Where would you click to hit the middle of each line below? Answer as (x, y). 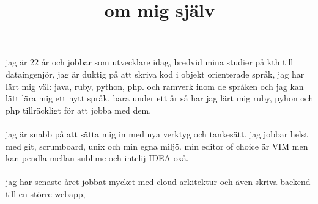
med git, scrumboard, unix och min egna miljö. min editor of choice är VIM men (157, 146)
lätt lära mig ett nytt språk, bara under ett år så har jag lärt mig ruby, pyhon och (160, 98)
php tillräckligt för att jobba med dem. (79, 110)
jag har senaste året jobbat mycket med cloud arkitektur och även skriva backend (158, 182)
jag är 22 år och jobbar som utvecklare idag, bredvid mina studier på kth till (150, 62)
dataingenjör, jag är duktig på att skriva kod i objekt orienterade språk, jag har (155, 74)
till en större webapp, (46, 193)
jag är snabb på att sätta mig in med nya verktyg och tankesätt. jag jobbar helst (157, 133)
